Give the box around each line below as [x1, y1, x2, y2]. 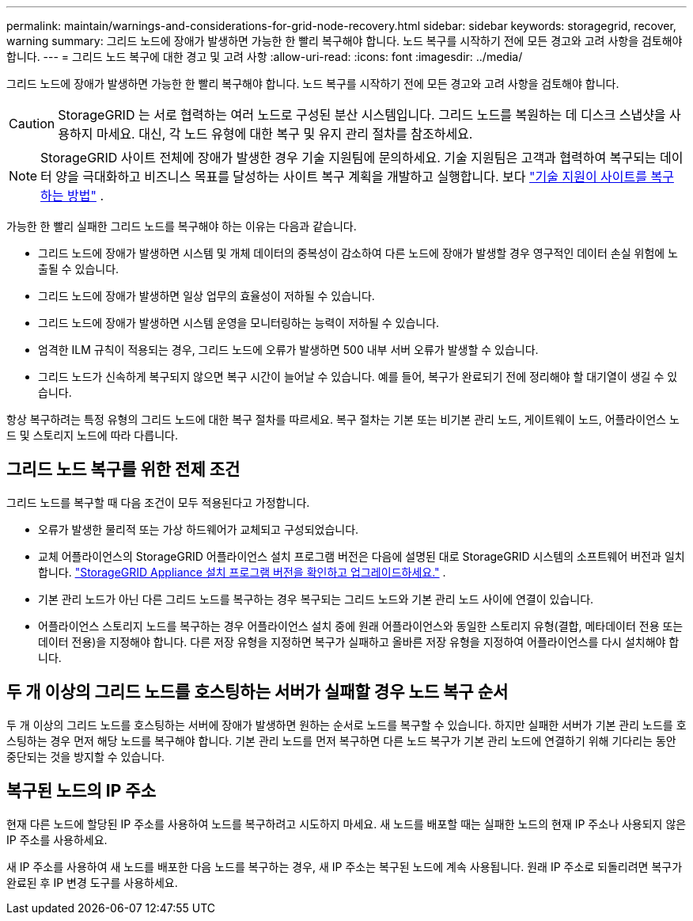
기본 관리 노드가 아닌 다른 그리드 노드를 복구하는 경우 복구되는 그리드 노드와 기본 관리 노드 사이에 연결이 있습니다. [38, 592, 594, 606]
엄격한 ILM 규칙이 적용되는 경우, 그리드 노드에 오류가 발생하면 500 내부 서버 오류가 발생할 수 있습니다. [38, 343, 539, 356]
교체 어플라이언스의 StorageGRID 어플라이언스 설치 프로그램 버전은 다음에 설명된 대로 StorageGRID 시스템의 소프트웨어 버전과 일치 [38, 549, 685, 563]
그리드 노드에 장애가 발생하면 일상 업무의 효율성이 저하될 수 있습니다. [38, 289, 375, 303]
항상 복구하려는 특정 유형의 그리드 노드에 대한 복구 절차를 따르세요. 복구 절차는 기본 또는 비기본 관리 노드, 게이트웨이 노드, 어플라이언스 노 [6, 413, 680, 426]
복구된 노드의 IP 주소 [6, 781, 156, 801]
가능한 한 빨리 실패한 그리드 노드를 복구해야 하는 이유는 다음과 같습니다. [6, 219, 357, 233]
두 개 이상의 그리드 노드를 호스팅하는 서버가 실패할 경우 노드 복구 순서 [6, 682, 509, 702]
